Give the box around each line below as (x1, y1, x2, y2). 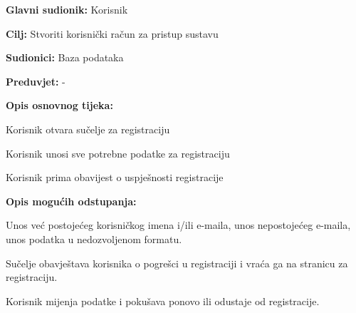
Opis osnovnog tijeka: (6, 98, 113, 113)
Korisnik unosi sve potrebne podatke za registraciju (6, 145, 230, 160)
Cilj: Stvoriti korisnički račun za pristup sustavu (6, 26, 219, 41)
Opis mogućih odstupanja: (6, 193, 137, 208)
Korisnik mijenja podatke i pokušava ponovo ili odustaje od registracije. (6, 293, 320, 308)
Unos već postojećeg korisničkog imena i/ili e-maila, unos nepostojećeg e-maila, (6, 217, 351, 232)
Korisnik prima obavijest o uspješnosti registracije (6, 170, 224, 185)
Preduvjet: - (6, 73, 66, 88)
